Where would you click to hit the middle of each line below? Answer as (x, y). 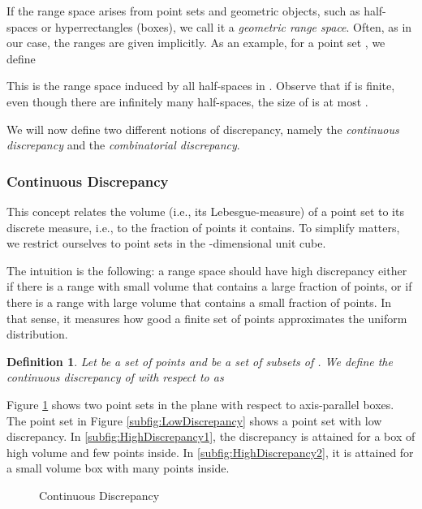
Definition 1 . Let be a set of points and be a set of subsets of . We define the (200, 361)
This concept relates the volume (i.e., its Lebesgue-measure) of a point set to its (205, 211)
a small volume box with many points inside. (118, 468)
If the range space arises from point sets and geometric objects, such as (183, 11)
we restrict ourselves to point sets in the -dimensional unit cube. (166, 243)
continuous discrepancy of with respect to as (115, 377)
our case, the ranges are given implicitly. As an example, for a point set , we (196, 43)
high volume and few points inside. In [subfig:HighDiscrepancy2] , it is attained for (210, 452)
